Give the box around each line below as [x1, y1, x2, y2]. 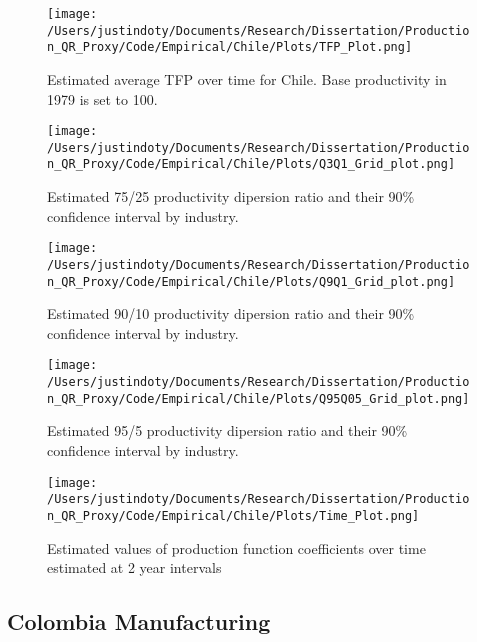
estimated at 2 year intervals [47, 557, 222, 578]
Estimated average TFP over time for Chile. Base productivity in [47, 68, 447, 89]
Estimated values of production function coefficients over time [47, 537, 426, 558]
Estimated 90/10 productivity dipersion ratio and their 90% [47, 303, 415, 324]
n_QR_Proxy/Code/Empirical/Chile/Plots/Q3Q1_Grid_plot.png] [47, 157, 456, 172]
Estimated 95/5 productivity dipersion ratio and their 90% [47, 420, 408, 441]
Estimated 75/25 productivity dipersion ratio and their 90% [47, 186, 415, 207]
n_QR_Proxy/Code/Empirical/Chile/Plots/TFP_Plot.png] [47, 40, 413, 55]
